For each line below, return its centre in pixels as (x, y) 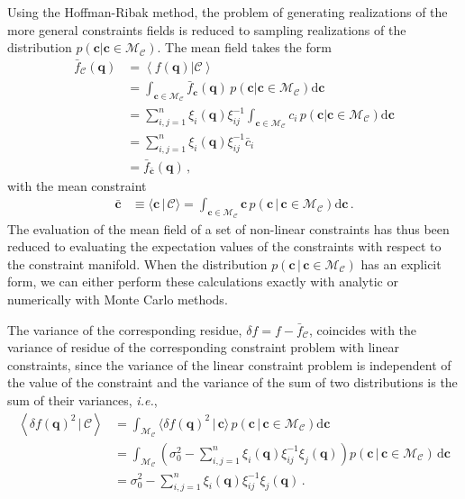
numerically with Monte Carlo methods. (118, 299)
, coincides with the (363, 329)
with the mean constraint (77, 185)
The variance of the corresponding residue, (125, 329)
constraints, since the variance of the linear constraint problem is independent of (229, 364)
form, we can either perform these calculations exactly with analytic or (203, 281)
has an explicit (401, 263)
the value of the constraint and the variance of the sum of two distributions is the (232, 382)
